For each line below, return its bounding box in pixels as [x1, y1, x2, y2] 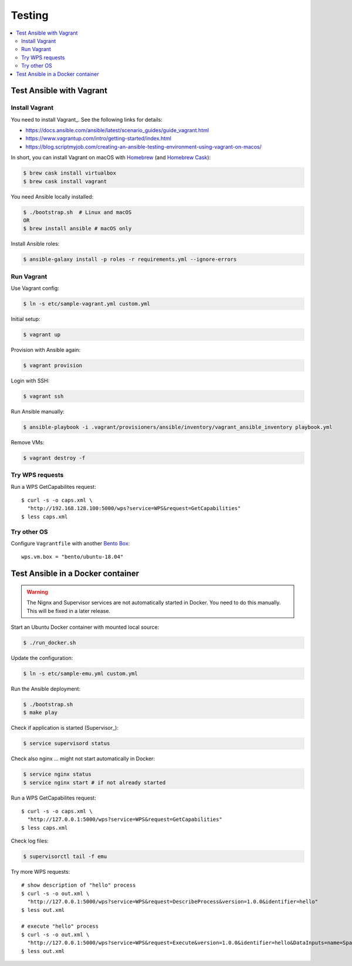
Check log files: [11, 837, 49, 844]
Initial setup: [11, 316, 40, 323]
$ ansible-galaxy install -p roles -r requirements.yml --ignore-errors [23, 256, 237, 263]
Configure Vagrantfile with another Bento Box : [11, 539, 130, 546]
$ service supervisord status [23, 740, 110, 747]
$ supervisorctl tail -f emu [23, 853, 107, 860]
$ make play [23, 709, 58, 716]
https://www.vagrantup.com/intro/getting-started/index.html [25, 135, 171, 142]
